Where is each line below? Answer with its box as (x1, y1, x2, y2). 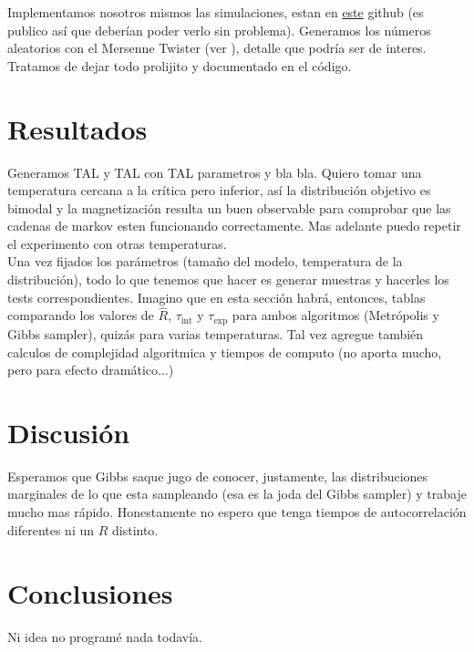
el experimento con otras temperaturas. (7, 233, 227, 253)
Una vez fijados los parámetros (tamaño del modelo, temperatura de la (7, 252, 403, 271)
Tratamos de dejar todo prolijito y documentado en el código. (7, 56, 352, 75)
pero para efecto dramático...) (7, 360, 174, 379)
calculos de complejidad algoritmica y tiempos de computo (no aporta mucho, (7, 342, 442, 361)
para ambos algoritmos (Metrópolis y (232, 305, 439, 325)
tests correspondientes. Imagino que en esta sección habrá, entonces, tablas (7, 287, 426, 306)
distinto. (111, 520, 159, 539)
